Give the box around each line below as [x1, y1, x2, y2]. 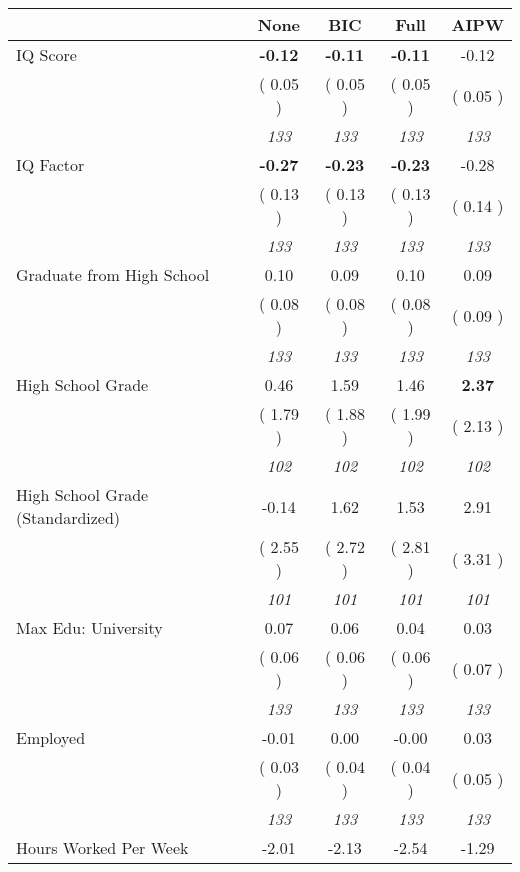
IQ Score [16, 43, 77, 66]
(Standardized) [16, 506, 121, 529]
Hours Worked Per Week [16, 836, 189, 859]
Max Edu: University [16, 616, 163, 639]
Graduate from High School [16, 263, 210, 286]
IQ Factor [16, 153, 85, 176]
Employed [16, 726, 86, 749]
